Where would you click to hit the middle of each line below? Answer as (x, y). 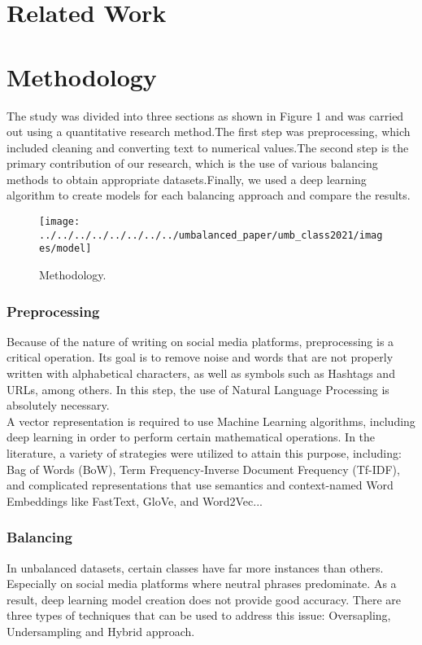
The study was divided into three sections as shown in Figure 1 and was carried (205, 115)
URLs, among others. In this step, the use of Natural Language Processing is (198, 389)
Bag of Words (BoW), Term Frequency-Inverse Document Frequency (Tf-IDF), (203, 469)
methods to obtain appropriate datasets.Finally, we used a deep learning (187, 179)
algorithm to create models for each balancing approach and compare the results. (209, 195)
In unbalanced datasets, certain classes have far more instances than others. (195, 567)
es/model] (65, 249)
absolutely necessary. (58, 405)
